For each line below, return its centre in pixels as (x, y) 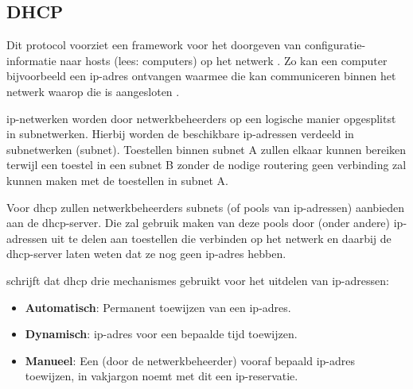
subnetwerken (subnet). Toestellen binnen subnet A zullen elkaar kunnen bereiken (206, 149)
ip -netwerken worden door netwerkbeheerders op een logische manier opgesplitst (201, 118)
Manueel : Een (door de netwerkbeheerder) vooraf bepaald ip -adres (190, 360)
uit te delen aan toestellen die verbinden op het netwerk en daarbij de (221, 238)
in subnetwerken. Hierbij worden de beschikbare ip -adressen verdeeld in (180, 134)
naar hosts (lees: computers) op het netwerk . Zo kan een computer (224, 60)
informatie (31, 60)
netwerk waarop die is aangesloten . (93, 91)
